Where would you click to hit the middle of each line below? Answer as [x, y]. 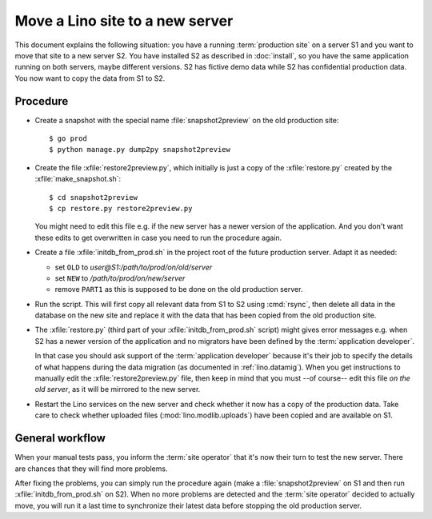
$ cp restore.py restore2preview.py [121, 208]
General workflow [60, 439]
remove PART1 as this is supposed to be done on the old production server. [179, 289]
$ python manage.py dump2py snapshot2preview [140, 150]
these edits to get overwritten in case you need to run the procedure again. [158, 238]
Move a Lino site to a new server [124, 21]
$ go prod [68, 139]
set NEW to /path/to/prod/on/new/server [120, 278]
